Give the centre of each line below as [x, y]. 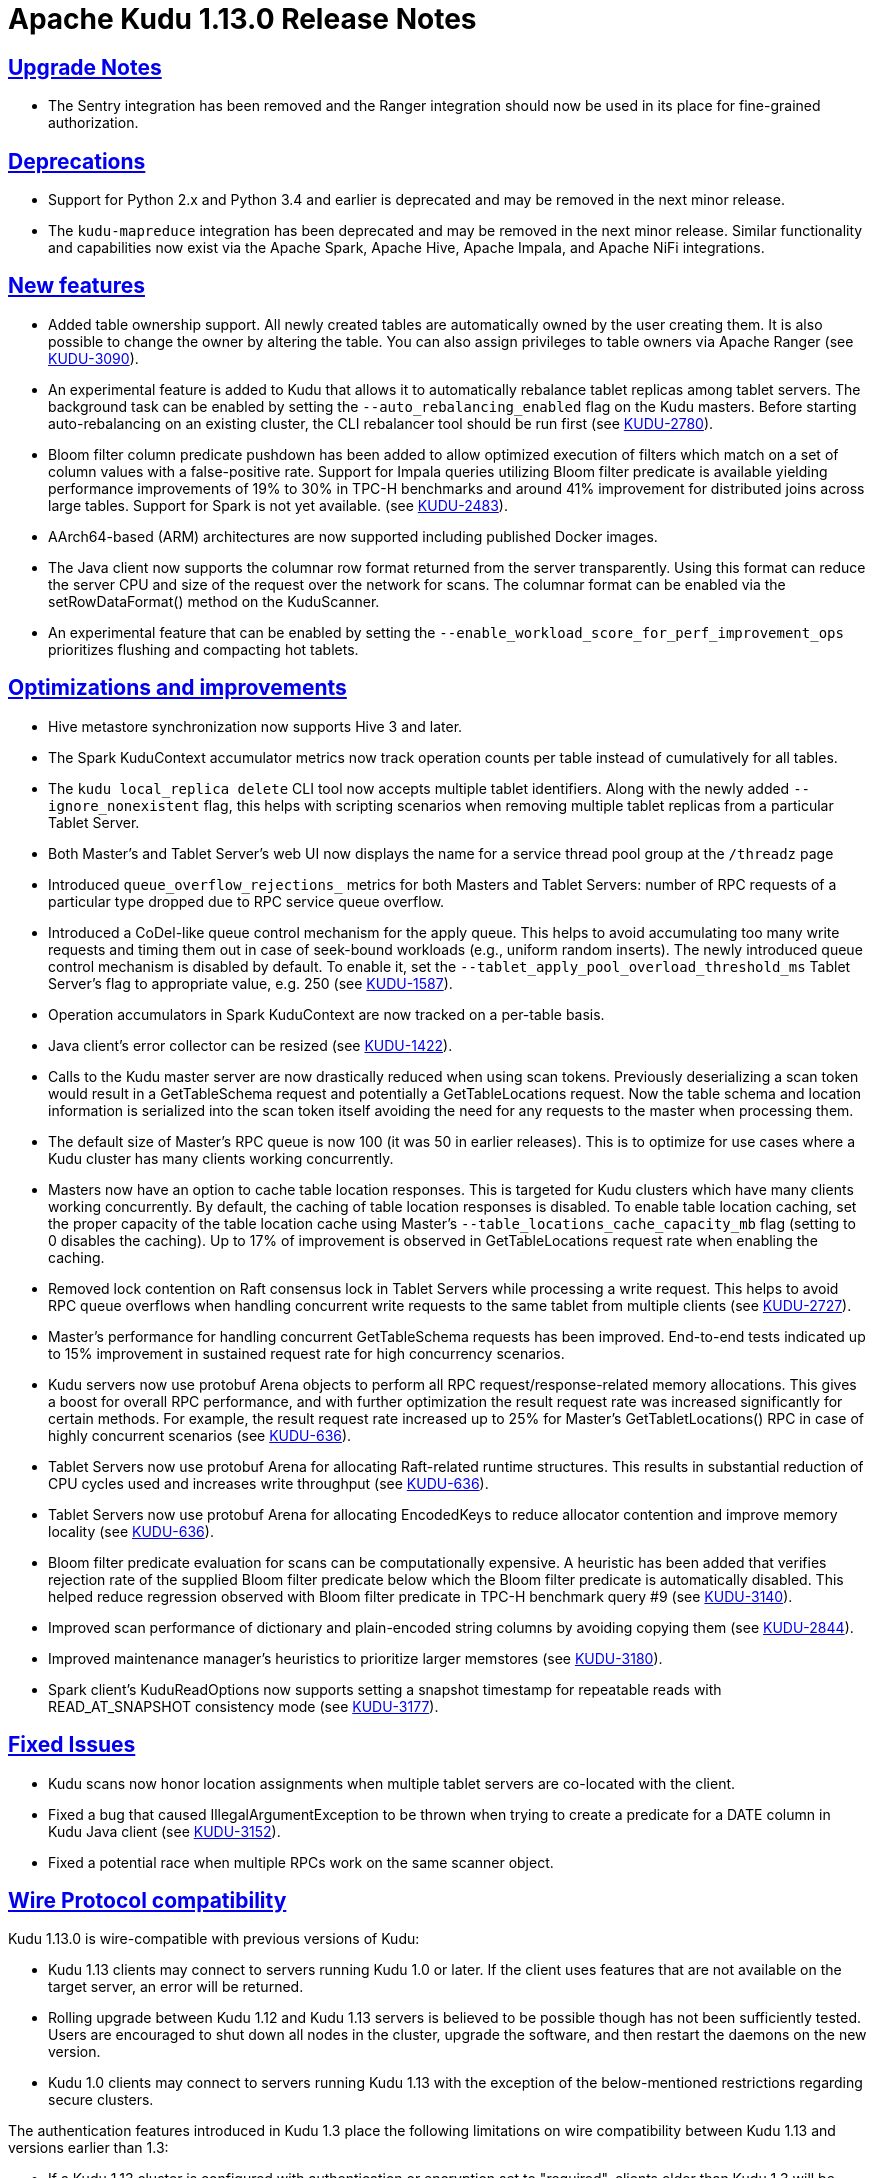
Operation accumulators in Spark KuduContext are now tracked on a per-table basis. [326, 1014]
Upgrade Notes [85, 67]
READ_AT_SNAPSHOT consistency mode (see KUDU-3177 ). [243, 1706]
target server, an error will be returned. [176, 1987]
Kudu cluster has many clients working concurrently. [221, 1158]
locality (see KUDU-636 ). [131, 1531]
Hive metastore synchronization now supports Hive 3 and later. [255, 726]
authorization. [93, 123]
